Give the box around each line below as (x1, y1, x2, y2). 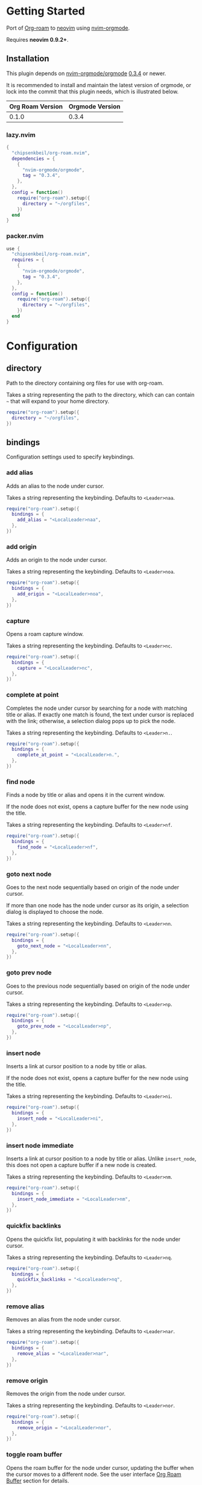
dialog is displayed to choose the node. (6, 908, 104, 915)
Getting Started (6, 4, 86, 18)
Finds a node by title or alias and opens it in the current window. (6, 792, 165, 799)
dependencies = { (11, 156, 55, 162)
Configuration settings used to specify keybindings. (6, 453, 134, 461)
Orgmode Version (68, 102, 121, 110)
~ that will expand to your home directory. (6, 397, 110, 405)
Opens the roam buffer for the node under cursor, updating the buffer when (6, 1464, 194, 1471)
